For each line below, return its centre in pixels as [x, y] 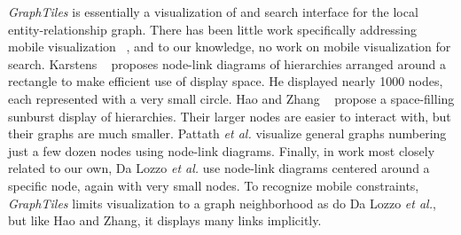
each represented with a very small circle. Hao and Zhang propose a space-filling [231, 98]
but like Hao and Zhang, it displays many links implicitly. [165, 220]
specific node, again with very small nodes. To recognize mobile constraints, [214, 185]
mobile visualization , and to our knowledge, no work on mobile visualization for [230, 47]
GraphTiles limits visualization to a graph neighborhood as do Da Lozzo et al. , [222, 203]
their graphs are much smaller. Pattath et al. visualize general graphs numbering [227, 133]
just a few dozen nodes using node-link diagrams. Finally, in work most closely [222, 150]
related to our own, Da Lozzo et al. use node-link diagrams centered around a [219, 168]
